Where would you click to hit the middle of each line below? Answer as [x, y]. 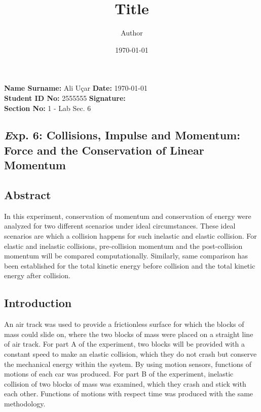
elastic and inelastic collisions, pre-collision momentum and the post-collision [123, 246]
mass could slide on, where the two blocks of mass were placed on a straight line [129, 334]
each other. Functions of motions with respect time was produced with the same [129, 394]
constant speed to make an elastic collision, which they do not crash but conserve [130, 354]
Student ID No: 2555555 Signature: [65, 98]
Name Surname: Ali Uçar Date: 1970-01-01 [76, 88]
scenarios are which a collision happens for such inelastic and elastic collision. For [130, 236]
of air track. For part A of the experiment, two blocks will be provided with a [124, 344]
